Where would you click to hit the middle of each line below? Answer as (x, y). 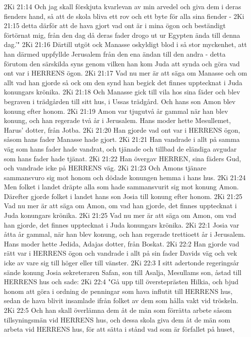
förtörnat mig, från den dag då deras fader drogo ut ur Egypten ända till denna (122, 35)
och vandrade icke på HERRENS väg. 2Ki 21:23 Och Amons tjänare (105, 168)
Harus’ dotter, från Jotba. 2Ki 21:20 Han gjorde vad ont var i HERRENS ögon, (122, 130)
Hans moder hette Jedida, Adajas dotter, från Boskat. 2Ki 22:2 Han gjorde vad (122, 243)
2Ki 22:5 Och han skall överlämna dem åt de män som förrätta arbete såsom (118, 310)
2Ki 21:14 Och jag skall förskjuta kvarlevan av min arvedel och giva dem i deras (123, 6)
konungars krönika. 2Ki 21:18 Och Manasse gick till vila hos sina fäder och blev (122, 92)
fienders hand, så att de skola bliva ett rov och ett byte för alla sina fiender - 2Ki (124, 16)
